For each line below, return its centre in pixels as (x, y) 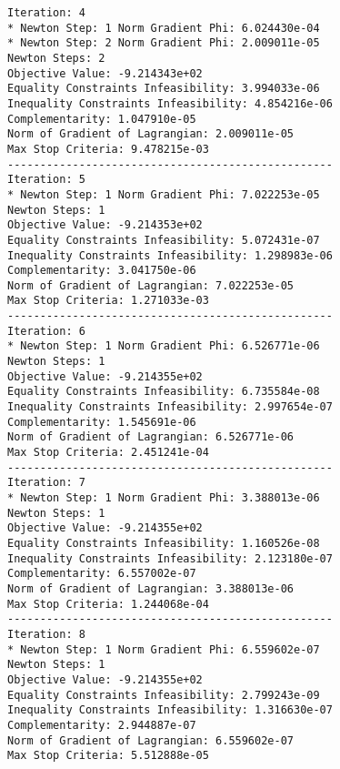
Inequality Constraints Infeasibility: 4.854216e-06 (170, 103)
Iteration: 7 (46, 483)
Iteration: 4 (46, 13)
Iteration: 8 (46, 634)
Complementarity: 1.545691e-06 (102, 422)
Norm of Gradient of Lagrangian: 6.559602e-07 (150, 740)
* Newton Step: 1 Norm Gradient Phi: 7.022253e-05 (164, 194)
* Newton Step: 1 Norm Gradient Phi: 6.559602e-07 (164, 649)
